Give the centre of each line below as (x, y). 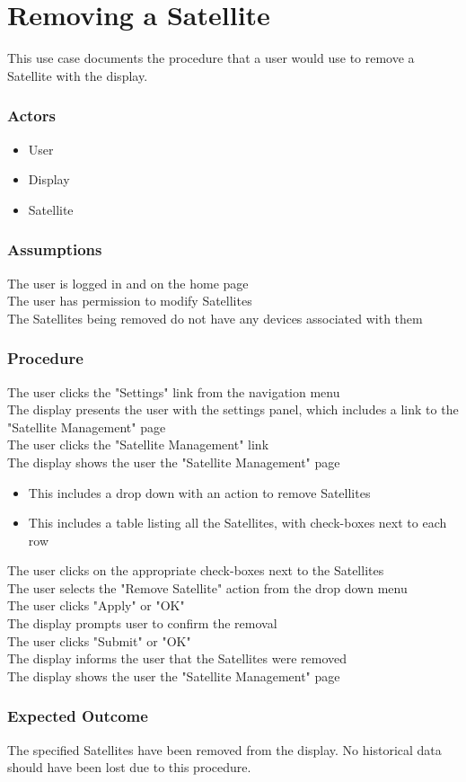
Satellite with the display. (78, 75)
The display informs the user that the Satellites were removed (177, 658)
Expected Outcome (78, 716)
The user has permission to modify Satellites (130, 301)
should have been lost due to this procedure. (129, 767)
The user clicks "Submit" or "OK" (99, 640)
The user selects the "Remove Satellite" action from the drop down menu (207, 587)
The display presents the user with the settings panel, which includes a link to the (233, 409)
